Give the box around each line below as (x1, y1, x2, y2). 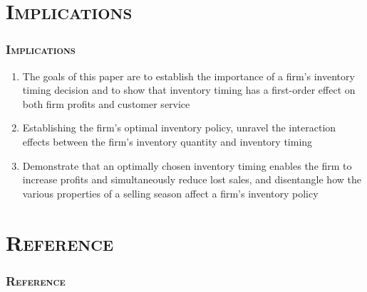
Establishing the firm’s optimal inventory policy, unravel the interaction (22, 120, 336, 135)
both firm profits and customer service (22, 96, 190, 111)
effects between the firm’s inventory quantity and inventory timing (22, 134, 313, 148)
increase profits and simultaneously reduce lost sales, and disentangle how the (22, 172, 361, 187)
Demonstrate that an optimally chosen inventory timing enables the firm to (22, 158, 352, 173)
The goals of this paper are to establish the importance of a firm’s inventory (22, 68, 355, 83)
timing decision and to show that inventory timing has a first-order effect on (22, 82, 356, 97)
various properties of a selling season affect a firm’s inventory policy (22, 185, 319, 200)
